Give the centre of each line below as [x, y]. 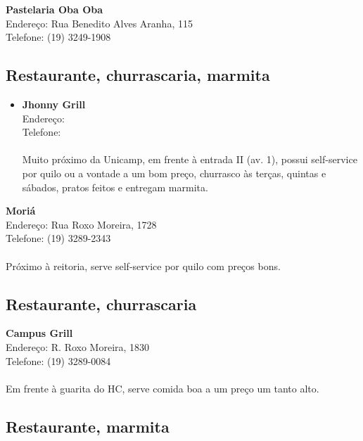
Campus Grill [39, 333]
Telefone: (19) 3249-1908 [58, 37]
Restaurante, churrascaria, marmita [138, 75]
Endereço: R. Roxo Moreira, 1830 [78, 346]
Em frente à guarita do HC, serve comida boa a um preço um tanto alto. [163, 388]
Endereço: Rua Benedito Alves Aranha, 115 [99, 23]
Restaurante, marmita [88, 426]
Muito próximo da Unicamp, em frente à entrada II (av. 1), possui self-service [190, 159]
